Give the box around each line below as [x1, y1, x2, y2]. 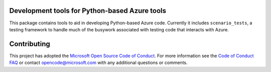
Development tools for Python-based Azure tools [9, 6, 167, 15]
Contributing [9, 40, 50, 48]
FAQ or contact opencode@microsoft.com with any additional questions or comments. [9, 60, 188, 66]
